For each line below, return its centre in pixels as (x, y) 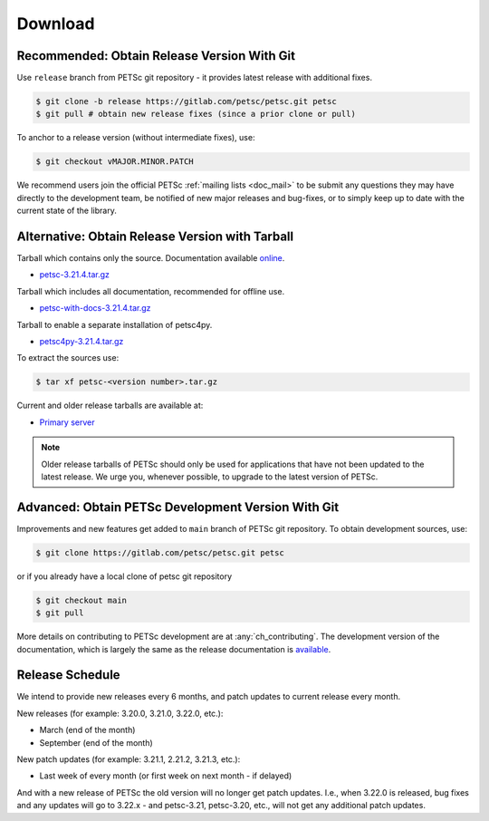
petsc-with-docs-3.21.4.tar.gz (95, 308)
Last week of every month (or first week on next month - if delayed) (166, 776)
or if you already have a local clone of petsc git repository (125, 576)
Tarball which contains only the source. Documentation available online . (151, 258)
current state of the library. (67, 211)
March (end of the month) (87, 730)
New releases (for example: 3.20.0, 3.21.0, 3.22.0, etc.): (120, 713)
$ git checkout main (81, 600)
